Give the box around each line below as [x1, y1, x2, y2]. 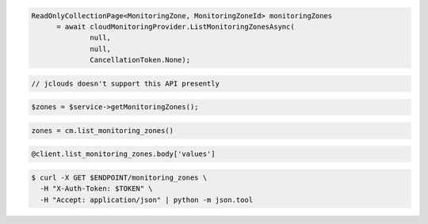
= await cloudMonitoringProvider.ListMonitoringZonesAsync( [56, 22, 295, 31]
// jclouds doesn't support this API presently [31, 79, 220, 88]
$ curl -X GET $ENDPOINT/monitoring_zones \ [31, 173, 208, 182]
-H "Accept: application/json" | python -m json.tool [40, 195, 254, 204]
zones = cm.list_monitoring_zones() [31, 126, 174, 135]
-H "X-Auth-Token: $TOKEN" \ [40, 184, 154, 193]
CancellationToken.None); [90, 55, 190, 65]
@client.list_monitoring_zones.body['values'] [31, 150, 216, 158]
